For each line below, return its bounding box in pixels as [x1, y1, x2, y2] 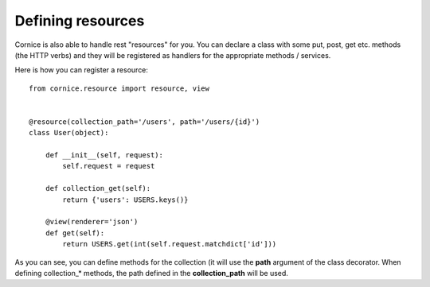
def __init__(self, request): [45, 151, 163, 160]
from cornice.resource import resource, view [29, 83, 210, 93]
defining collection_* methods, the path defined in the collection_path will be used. [14, 268, 288, 277]
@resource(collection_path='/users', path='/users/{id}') [29, 117, 260, 126]
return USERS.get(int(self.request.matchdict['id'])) [62, 239, 277, 249]
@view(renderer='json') [45, 217, 139, 227]
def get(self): [45, 228, 105, 238]
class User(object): [29, 128, 109, 138]
